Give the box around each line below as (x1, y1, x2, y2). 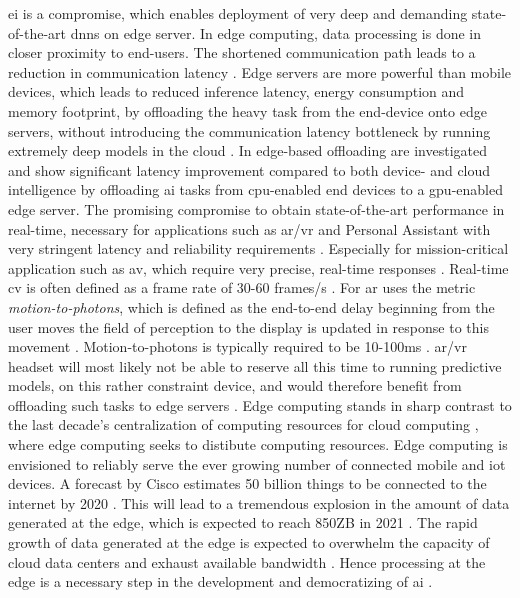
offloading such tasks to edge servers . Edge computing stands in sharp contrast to (8, 394, 512, 415)
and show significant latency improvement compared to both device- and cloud (8, 159, 491, 180)
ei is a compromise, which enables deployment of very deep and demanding (8, 3, 468, 23)
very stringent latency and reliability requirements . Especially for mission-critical (8, 238, 509, 259)
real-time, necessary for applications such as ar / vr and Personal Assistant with (8, 218, 491, 239)
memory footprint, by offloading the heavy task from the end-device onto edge (8, 100, 487, 121)
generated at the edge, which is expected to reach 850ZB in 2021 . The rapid (8, 512, 478, 533)
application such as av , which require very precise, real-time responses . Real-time (8, 257, 509, 278)
